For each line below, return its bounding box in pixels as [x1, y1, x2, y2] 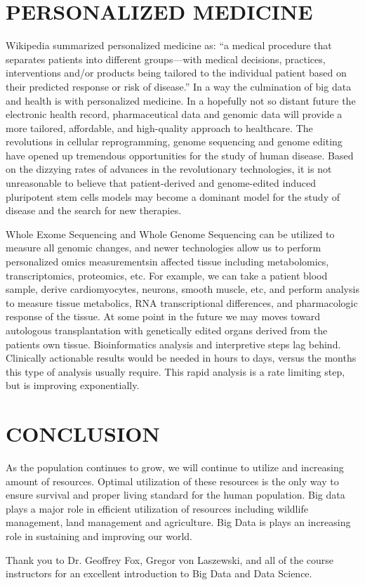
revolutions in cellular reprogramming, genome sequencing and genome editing [6, 134, 343, 149]
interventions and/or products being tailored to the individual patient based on [6, 65, 347, 80]
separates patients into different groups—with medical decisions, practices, [6, 51, 326, 66]
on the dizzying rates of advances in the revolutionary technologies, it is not [6, 162, 332, 176]
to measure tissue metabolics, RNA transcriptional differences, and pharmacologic [6, 295, 358, 310]
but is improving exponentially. [6, 378, 140, 393]
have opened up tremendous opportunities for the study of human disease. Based [6, 147, 354, 162]
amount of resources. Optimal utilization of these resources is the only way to [6, 473, 339, 488]
